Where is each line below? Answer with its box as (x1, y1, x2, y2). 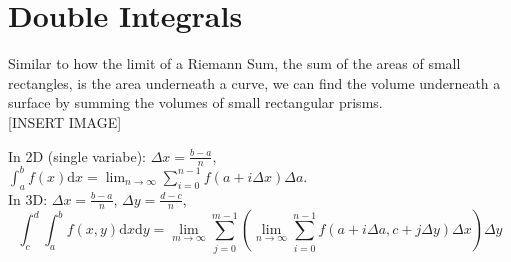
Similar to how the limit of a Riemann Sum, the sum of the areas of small (8, 53, 461, 74)
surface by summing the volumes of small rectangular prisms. (8, 92, 383, 113)
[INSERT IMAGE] (8, 111, 122, 132)
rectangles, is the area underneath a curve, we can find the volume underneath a (8, 72, 501, 93)
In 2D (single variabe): (8, 145, 146, 166)
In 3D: (8, 188, 48, 209)
